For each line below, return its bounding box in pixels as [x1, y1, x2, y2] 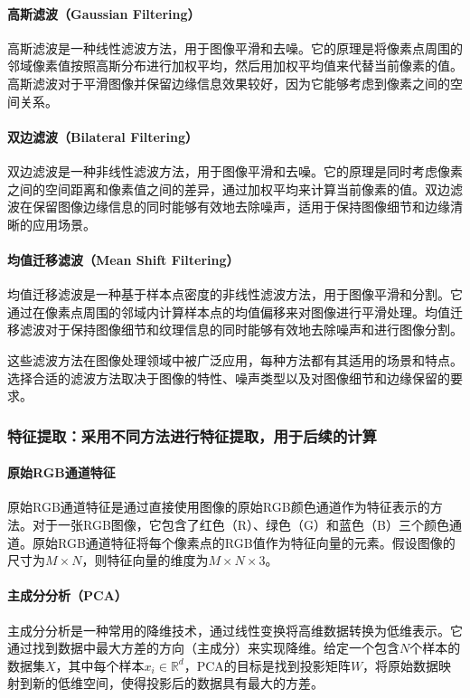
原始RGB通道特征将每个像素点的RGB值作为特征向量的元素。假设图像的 [32, 533, 456, 552]
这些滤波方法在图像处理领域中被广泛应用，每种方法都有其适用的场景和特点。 [7, 350, 463, 369]
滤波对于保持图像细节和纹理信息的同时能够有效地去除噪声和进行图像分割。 [19, 320, 463, 339]
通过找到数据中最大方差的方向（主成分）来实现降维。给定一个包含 [7, 638, 399, 657]
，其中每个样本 [55, 656, 145, 674]
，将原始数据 [362, 656, 439, 674]
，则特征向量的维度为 [81, 551, 209, 570]
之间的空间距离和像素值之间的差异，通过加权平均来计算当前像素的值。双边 [7, 179, 450, 198]
